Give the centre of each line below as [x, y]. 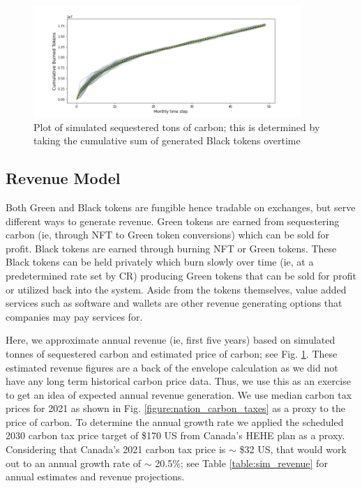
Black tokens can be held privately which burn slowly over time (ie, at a [160, 262]
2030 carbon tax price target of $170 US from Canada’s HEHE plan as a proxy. [175, 435]
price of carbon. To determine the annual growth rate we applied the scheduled [175, 421]
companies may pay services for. [74, 316]
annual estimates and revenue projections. [95, 476]
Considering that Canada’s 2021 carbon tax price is [116, 449]
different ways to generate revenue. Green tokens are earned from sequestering [173, 221]
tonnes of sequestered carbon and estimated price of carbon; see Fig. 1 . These [172, 353]
